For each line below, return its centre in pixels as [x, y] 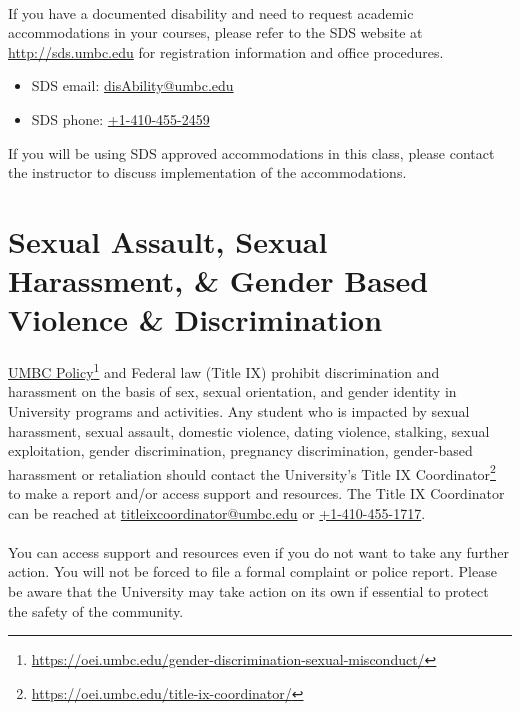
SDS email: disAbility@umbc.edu [132, 85]
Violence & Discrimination [195, 319]
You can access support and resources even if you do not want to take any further [259, 551]
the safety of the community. [96, 610]
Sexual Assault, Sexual [168, 240]
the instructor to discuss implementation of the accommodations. [207, 172]
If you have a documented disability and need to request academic [211, 12]
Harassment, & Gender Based [218, 280]
